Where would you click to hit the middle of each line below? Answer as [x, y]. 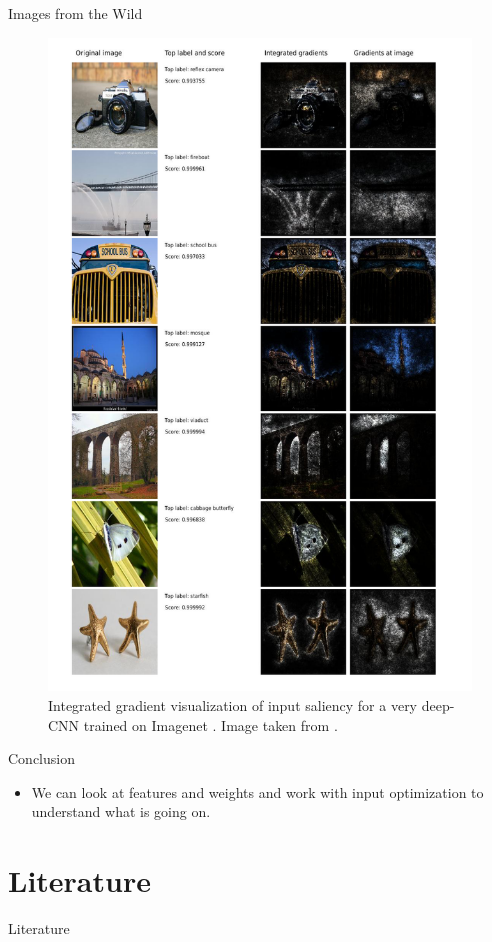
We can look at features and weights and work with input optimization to [257, 791]
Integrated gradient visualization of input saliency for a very [233, 705]
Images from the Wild [75, 13]
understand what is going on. [121, 811]
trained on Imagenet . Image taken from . [210, 724]
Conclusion [41, 758]
